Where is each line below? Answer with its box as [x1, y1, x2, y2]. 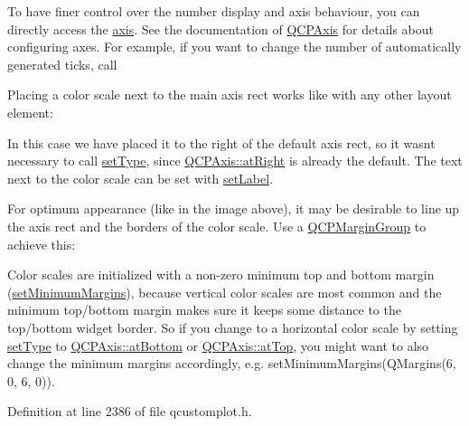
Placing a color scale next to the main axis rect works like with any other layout [7, 85, 452, 104]
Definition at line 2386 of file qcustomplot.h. [7, 402, 252, 421]
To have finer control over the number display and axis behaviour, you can [7, 2, 420, 20]
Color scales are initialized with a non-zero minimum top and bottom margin [7, 265, 435, 284]
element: [7, 102, 53, 121]
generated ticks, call [7, 54, 117, 73]
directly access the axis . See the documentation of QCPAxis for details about [7, 19, 435, 38]
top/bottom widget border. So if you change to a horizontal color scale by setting [7, 317, 458, 336]
